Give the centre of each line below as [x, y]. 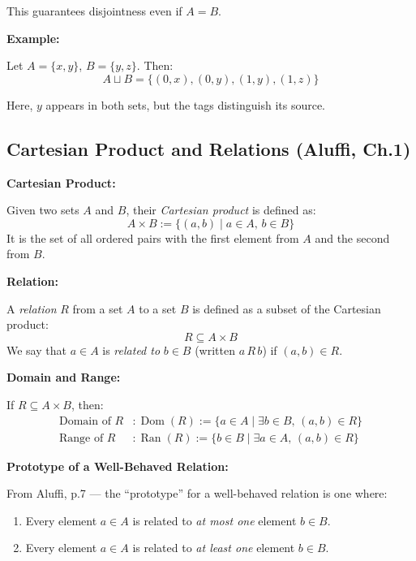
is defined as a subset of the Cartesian [287, 308]
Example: [33, 38]
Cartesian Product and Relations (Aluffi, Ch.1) [209, 148]
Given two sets [43, 210]
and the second [352, 237]
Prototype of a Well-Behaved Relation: [118, 466]
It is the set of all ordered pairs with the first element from [153, 237]
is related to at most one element [214, 520]
